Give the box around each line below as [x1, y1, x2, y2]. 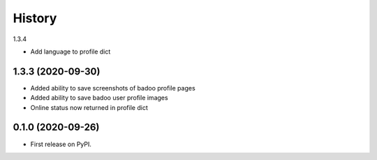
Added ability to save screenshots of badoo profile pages [30, 83, 195, 92]
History [13, 10, 57, 26]
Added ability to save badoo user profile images [30, 94, 168, 102]
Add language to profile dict [30, 47, 111, 56]
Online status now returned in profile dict [30, 103, 148, 111]
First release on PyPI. [30, 140, 92, 148]
